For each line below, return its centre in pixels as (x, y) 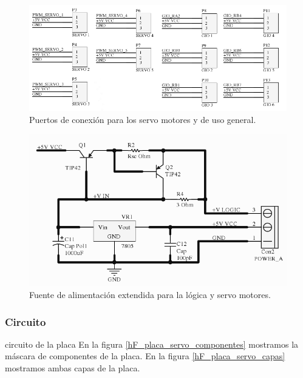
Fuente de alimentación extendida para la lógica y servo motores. (150, 294)
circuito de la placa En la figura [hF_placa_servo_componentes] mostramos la (152, 344)
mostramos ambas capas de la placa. (73, 367)
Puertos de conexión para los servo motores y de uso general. (143, 119)
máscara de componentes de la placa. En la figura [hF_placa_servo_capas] (145, 356)
